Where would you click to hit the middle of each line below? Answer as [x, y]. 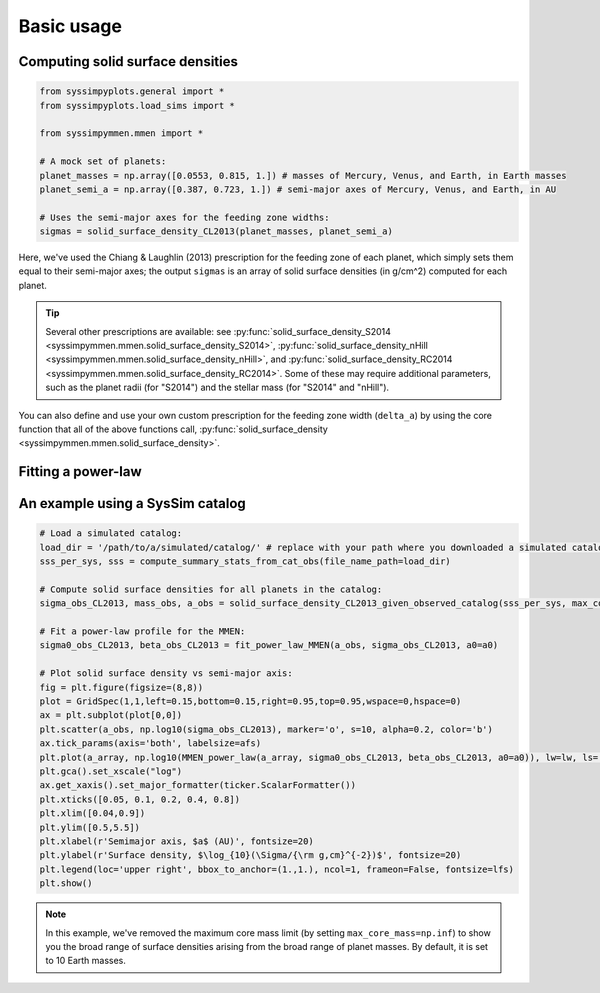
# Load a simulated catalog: [111, 533]
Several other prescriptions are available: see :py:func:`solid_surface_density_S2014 [218, 331]
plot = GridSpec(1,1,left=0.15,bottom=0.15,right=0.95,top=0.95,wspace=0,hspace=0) [250, 701]
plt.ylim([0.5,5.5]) [89, 827]
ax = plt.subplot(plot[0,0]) [111, 715]
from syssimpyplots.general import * [132, 91]
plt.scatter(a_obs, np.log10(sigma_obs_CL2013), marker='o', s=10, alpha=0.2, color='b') [266, 729]
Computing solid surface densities [128, 61]
